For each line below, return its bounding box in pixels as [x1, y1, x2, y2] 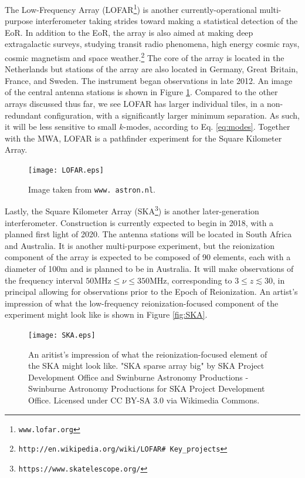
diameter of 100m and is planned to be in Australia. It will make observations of [5, 262, 294, 274]
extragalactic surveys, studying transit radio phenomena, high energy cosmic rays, [5, 38, 300, 50]
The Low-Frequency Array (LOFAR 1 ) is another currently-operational [5, 2, 257, 15]
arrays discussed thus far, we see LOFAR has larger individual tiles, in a [5, 97, 265, 110]
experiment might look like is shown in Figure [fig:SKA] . [5, 308, 208, 321]
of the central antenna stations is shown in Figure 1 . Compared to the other [5, 86, 278, 98]
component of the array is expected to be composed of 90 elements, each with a [5, 251, 291, 263]
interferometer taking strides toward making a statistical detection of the [35, 15, 298, 27]
